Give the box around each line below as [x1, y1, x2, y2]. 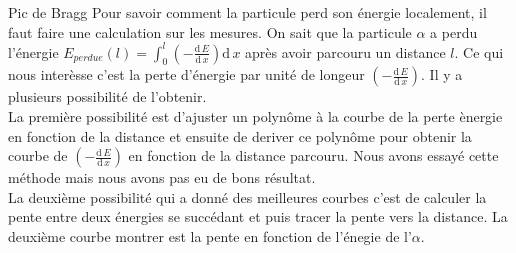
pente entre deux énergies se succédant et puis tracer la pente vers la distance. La [8, 206, 508, 227]
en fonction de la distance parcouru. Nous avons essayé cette [128, 145, 499, 166]
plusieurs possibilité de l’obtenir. [8, 86, 207, 107]
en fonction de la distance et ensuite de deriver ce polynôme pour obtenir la [8, 125, 472, 146]
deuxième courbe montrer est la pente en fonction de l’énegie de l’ [8, 226, 412, 247]
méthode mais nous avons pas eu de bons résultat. [8, 167, 316, 188]
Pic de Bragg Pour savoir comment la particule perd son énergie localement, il [8, 2, 487, 22]
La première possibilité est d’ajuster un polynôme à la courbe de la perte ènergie [8, 106, 503, 127]
